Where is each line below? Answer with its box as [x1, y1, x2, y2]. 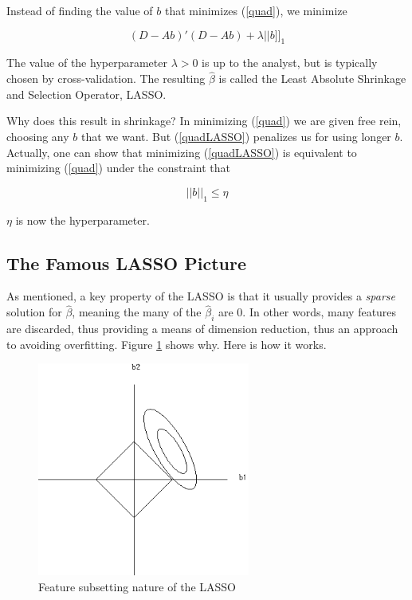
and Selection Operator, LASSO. [6, 85, 167, 102]
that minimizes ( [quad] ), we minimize [165, 2, 347, 18]
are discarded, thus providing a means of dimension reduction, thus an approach [6, 320, 398, 336]
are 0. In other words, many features [218, 304, 397, 320]
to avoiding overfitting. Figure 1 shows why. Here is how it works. [6, 335, 327, 352]
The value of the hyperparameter [6, 54, 167, 71]
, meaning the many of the [72, 304, 202, 320]
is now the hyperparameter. [15, 211, 150, 228]
